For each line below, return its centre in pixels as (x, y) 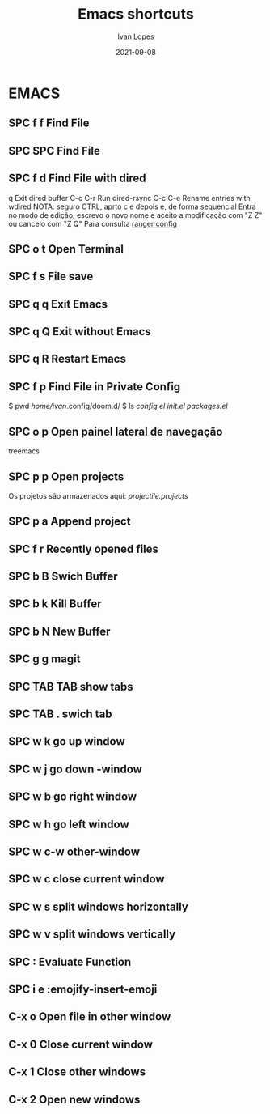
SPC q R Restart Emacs (67, 359)
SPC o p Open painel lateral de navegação (116, 431)
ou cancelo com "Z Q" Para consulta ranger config (93, 223)
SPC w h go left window (69, 824)
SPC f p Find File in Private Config (95, 387)
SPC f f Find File (49, 123)
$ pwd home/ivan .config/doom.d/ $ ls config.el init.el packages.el (118, 406)
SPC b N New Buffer (59, 631)
